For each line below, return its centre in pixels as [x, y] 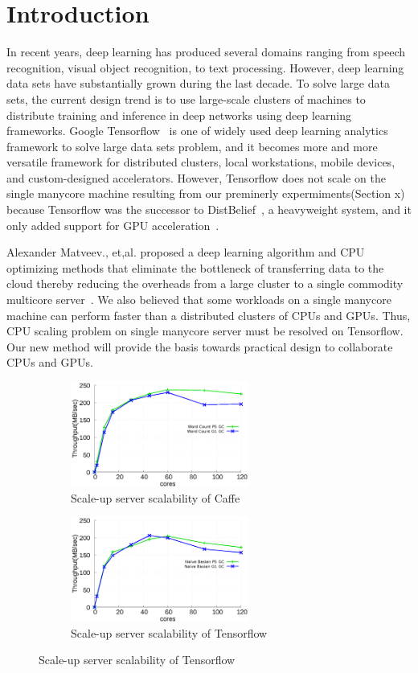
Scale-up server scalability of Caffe [156, 497]
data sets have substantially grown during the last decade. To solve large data [198, 83]
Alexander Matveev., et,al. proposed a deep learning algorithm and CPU [186, 252]
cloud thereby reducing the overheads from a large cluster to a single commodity [205, 283]
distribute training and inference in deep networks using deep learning [179, 115]
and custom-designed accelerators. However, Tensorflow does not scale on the [196, 177]
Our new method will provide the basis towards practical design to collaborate [200, 346]
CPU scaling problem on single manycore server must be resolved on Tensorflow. [205, 331]
